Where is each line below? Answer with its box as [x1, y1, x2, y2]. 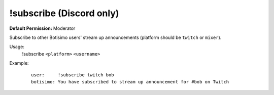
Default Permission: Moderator [9, 25, 76, 31]
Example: [9, 60, 29, 66]
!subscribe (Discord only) [9, 8, 119, 19]
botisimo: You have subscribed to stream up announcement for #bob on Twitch [31, 79, 229, 84]
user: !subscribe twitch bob [31, 72, 114, 78]
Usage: [9, 43, 25, 50]
